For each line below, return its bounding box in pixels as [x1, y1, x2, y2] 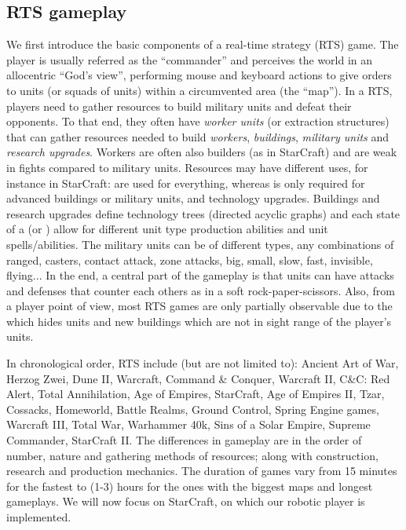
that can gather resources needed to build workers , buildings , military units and [6, 128, 390, 144]
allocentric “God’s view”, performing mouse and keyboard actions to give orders [6, 67, 392, 83]
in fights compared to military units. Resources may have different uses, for [6, 159, 368, 175]
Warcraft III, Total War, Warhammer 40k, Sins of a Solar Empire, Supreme [6, 416, 371, 433]
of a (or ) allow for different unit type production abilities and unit [6, 221, 328, 237]
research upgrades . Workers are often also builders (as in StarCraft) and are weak [6, 144, 397, 160]
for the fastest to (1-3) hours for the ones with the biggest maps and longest [6, 477, 373, 494]
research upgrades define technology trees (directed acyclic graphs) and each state [6, 205, 401, 221]
